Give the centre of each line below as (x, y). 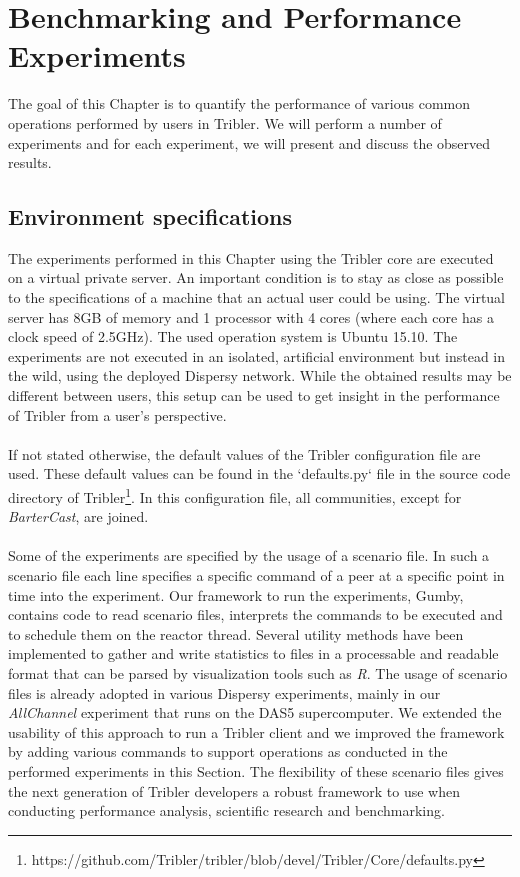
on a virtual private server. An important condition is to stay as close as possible (256, 277)
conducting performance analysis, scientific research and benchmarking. (226, 810)
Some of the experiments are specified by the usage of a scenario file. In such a (249, 555)
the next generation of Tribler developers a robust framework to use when (234, 790)
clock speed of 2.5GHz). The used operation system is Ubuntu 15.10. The (233, 336)
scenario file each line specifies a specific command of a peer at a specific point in (256, 575)
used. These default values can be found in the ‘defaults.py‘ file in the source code (259, 473)
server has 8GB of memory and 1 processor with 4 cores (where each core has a (251, 316)
